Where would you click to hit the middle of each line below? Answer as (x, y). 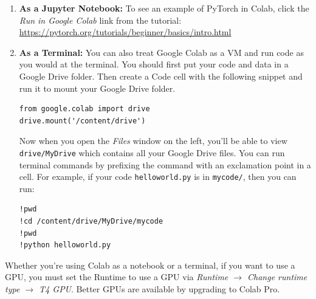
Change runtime (277, 277)
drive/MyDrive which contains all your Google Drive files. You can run (152, 152)
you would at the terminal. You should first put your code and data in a (154, 64)
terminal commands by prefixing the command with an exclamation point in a (165, 164)
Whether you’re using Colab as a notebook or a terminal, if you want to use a (150, 265)
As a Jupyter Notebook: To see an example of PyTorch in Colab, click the (164, 8)
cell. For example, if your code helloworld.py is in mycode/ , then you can (158, 177)
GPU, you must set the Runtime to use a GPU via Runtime (117, 277)
